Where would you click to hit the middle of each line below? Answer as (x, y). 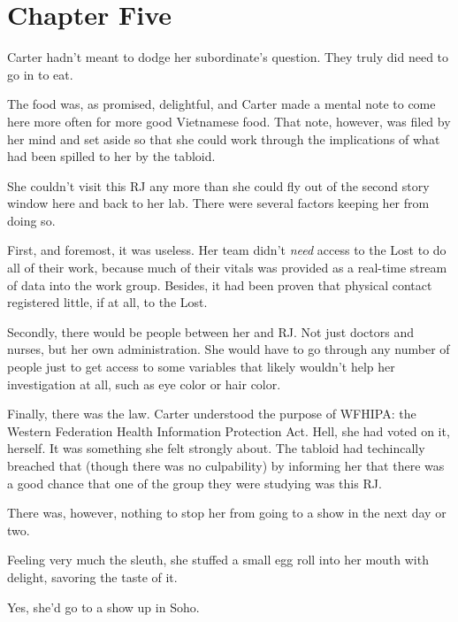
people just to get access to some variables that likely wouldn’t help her (201, 367)
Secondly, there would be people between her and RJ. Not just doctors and (210, 331)
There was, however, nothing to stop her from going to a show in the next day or (227, 513)
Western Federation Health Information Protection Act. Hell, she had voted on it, (229, 430)
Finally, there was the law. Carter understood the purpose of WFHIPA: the (212, 414)
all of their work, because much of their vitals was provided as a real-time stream (227, 268)
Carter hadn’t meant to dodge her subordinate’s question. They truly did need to (228, 57)
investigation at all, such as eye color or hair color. (144, 384)
